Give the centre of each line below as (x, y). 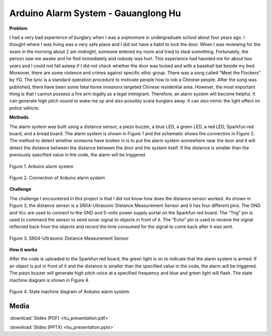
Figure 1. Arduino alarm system (42, 166)
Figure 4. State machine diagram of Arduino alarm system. (70, 292)
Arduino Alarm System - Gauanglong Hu (95, 13)
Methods (19, 117)
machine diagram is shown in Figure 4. (49, 280)
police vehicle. (24, 108)
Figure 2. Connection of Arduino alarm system (57, 178)
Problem (18, 28)
